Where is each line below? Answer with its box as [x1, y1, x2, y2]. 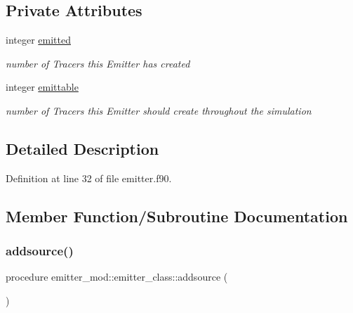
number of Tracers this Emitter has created [6, 56, 190, 70]
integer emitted [6, 32, 71, 47]
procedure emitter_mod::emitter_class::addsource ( [6, 269, 228, 284]
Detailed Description [6, 137, 159, 159]
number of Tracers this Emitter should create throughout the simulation [6, 103, 312, 117]
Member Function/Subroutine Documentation [6, 205, 348, 226]
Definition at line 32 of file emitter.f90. [6, 170, 172, 185]
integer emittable [6, 79, 79, 94]
